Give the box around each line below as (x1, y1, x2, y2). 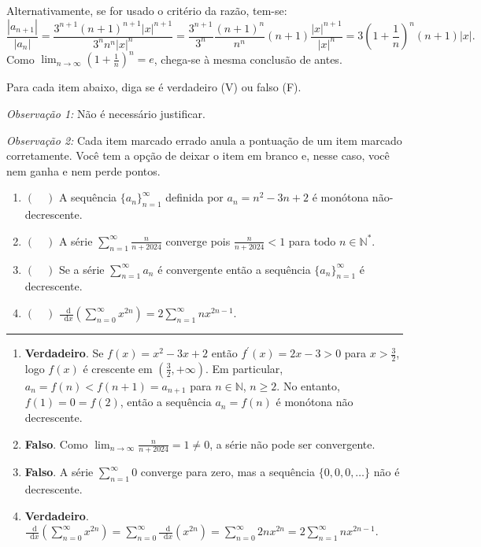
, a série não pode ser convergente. (209, 435, 376, 452)
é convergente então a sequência (157, 261, 311, 277)
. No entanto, (276, 377, 340, 394)
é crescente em (83, 360, 153, 376)
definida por (165, 189, 224, 205)
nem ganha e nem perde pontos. (6, 162, 161, 179)
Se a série (58, 261, 105, 277)
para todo (288, 232, 336, 249)
